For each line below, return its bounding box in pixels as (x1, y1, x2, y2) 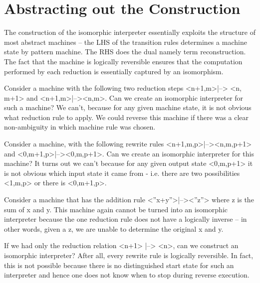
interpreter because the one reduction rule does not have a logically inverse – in (4, 214, 247, 224)
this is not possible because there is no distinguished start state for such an (4, 260, 234, 270)
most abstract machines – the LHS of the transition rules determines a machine (4, 36, 247, 47)
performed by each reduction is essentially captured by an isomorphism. (4, 66, 224, 76)
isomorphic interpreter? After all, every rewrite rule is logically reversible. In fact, (4, 250, 254, 260)
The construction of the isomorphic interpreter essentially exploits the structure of (4, 27, 256, 37)
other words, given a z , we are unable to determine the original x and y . (4, 223, 224, 234)
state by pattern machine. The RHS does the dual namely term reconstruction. (4, 46, 246, 57)
